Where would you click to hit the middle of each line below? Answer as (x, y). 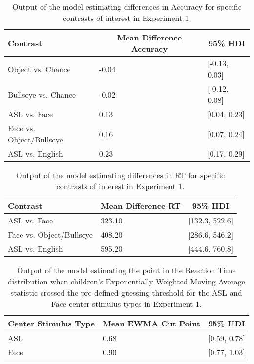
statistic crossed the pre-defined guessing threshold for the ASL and (126, 293)
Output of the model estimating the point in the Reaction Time (127, 270)
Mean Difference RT (140, 206)
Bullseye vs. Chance (42, 94)
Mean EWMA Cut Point (152, 323)
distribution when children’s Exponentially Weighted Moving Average (126, 281)
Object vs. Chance (39, 69)
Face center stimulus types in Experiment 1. (126, 304)
